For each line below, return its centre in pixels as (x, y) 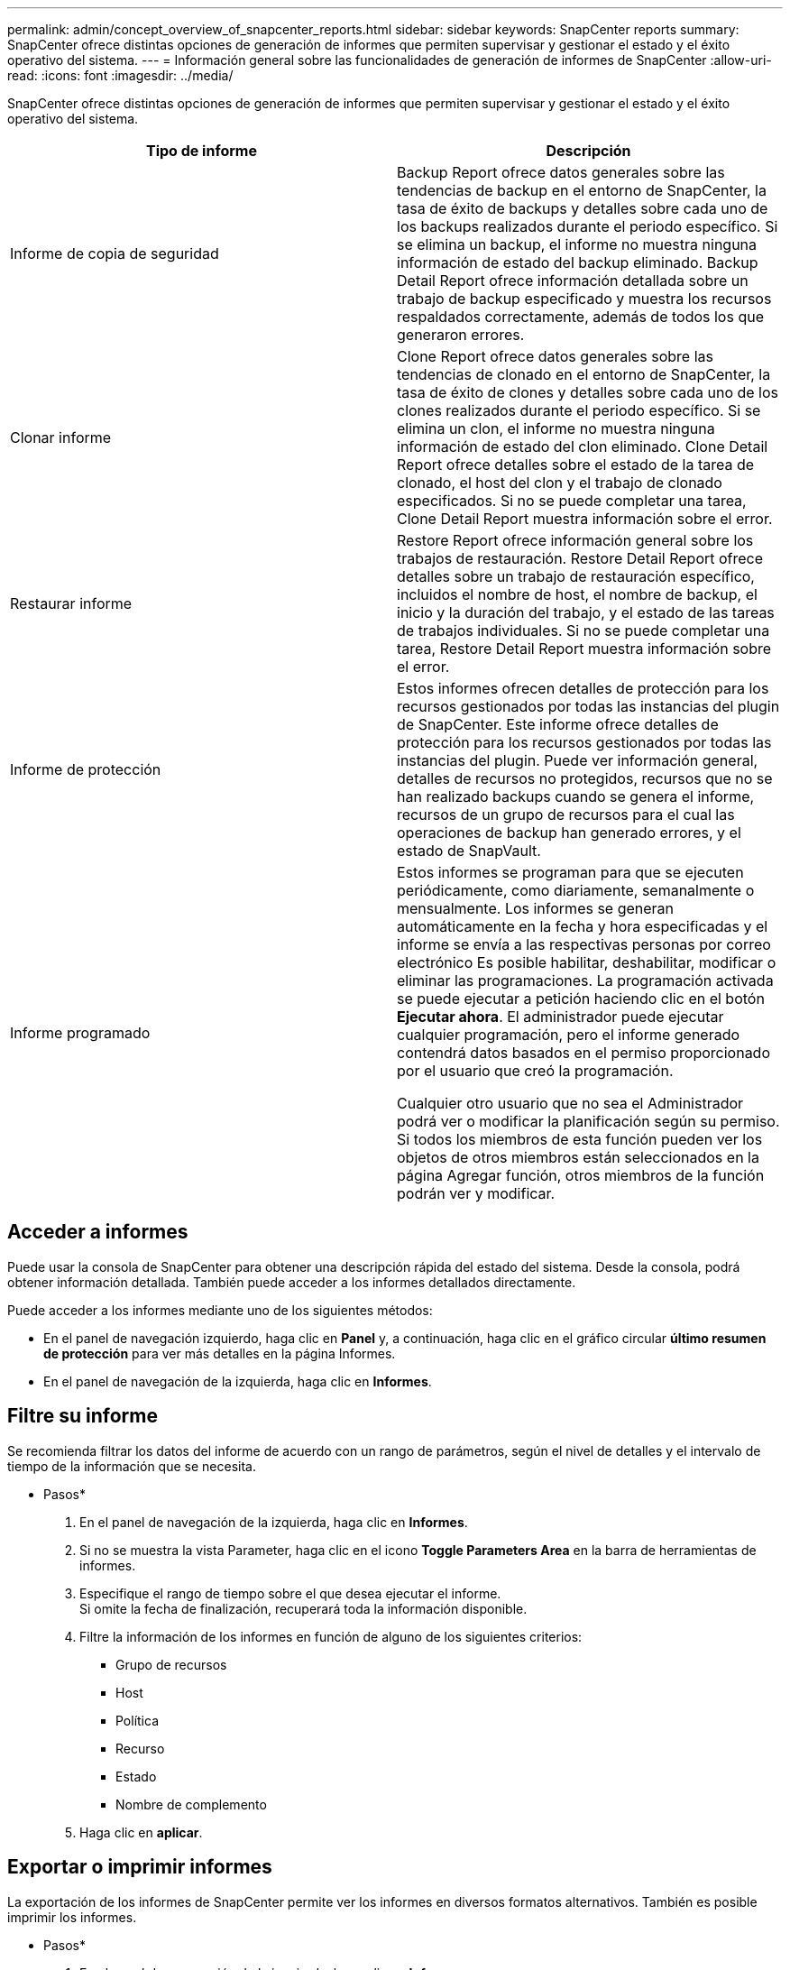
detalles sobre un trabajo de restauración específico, (576, 576)
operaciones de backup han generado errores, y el (569, 833)
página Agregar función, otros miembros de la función (581, 1175)
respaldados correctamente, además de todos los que (580, 317)
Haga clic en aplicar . (141, 1832)
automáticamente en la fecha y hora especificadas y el (583, 926)
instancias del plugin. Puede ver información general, (578, 760)
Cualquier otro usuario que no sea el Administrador (570, 1103)
